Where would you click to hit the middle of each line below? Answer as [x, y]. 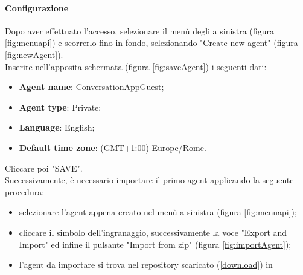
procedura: [25, 191]
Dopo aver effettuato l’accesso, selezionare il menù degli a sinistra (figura [139, 31]
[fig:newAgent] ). [34, 54]
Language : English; [57, 127]
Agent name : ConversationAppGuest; [91, 87]
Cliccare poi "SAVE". [44, 168]
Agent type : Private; [60, 107]
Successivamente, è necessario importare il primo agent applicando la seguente [149, 180]
